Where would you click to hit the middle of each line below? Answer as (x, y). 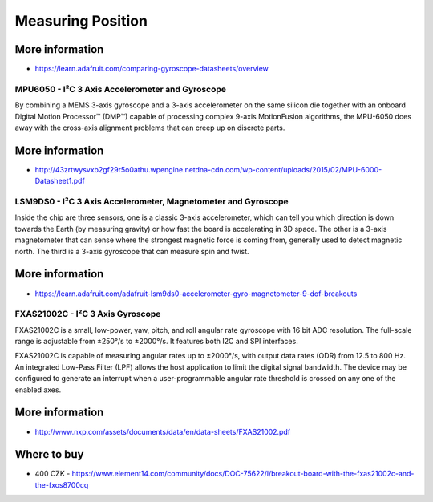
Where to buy (49, 454)
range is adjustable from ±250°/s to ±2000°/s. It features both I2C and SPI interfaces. (156, 342)
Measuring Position (81, 21)
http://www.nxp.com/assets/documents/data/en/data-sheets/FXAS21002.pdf (163, 431)
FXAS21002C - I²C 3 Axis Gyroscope (88, 314)
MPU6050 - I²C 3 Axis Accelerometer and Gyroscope (121, 89)
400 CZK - (53, 474)
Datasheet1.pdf (60, 181)
